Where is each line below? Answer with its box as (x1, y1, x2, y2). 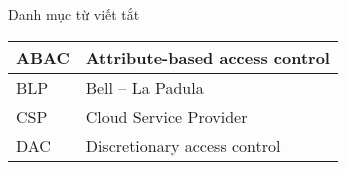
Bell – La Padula (85, 75, 204, 99)
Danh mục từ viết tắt (8, 4, 140, 24)
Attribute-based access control (85, 45, 330, 69)
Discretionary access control (85, 133, 281, 157)
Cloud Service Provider (85, 104, 248, 128)
